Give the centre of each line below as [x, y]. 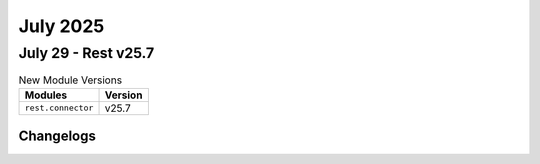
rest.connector [59, 108]
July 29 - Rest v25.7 [86, 53]
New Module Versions [70, 80]
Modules [46, 95]
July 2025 [61, 26]
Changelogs [57, 136]
